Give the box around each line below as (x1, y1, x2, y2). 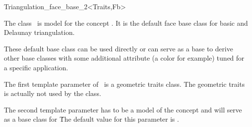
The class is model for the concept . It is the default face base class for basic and (4, 17, 248, 28)
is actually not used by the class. (4, 88, 101, 98)
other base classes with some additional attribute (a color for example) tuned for (4, 53, 245, 63)
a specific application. (4, 62, 68, 72)
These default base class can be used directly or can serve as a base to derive (4, 43, 233, 53)
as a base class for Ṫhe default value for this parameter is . (4, 114, 179, 124)
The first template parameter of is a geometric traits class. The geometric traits (4, 79, 245, 89)
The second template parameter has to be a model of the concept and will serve (4, 104, 242, 114)
